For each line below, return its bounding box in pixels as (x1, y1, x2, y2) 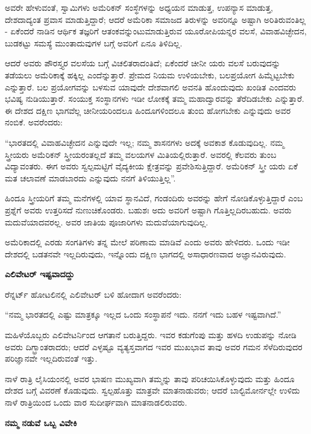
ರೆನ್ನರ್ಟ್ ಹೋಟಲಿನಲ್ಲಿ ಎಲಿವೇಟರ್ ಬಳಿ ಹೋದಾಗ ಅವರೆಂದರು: (5, 288, 182, 300)
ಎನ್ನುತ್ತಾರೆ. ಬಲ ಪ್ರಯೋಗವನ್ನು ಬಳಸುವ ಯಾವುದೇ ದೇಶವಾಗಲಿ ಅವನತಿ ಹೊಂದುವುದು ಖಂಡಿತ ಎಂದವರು (5, 80, 297, 93)
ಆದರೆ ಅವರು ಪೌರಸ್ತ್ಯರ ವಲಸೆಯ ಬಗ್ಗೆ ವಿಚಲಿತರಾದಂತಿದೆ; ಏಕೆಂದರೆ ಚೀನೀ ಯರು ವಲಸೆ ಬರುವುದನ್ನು (5, 57, 281, 69)
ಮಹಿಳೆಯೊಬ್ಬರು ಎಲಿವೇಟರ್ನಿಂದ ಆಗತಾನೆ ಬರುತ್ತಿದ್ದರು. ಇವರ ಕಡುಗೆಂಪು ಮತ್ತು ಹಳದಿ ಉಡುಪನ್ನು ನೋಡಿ (5, 329, 297, 341)
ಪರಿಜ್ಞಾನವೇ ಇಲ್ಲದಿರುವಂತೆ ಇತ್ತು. (5, 352, 98, 365)
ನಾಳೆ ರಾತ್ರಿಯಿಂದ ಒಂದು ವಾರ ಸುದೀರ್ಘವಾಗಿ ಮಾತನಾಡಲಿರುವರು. (5, 396, 187, 409)
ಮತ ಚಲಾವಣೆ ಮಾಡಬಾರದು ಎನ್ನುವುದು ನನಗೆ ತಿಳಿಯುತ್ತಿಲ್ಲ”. (5, 171, 176, 184)
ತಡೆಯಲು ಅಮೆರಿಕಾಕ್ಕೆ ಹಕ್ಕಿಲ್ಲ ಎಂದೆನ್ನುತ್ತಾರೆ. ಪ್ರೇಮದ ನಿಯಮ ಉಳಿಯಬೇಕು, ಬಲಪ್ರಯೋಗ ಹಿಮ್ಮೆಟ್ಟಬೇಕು (5, 68, 295, 81)
